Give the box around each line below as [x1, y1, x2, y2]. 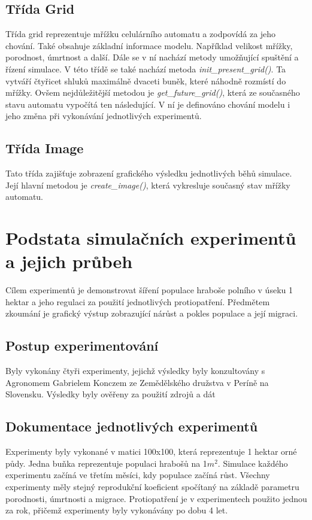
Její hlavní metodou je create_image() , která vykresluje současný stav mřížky [5, 178, 290, 191]
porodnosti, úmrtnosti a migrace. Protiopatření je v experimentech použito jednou [5, 492, 307, 504]
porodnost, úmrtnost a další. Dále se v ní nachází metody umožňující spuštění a [5, 51, 299, 63]
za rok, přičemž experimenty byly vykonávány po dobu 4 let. [5, 504, 228, 516]
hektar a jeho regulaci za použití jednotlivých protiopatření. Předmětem [5, 295, 270, 308]
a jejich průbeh [5, 249, 133, 273]
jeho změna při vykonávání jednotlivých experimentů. [5, 110, 202, 122]
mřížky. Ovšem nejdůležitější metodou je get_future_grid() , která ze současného [5, 86, 300, 99]
